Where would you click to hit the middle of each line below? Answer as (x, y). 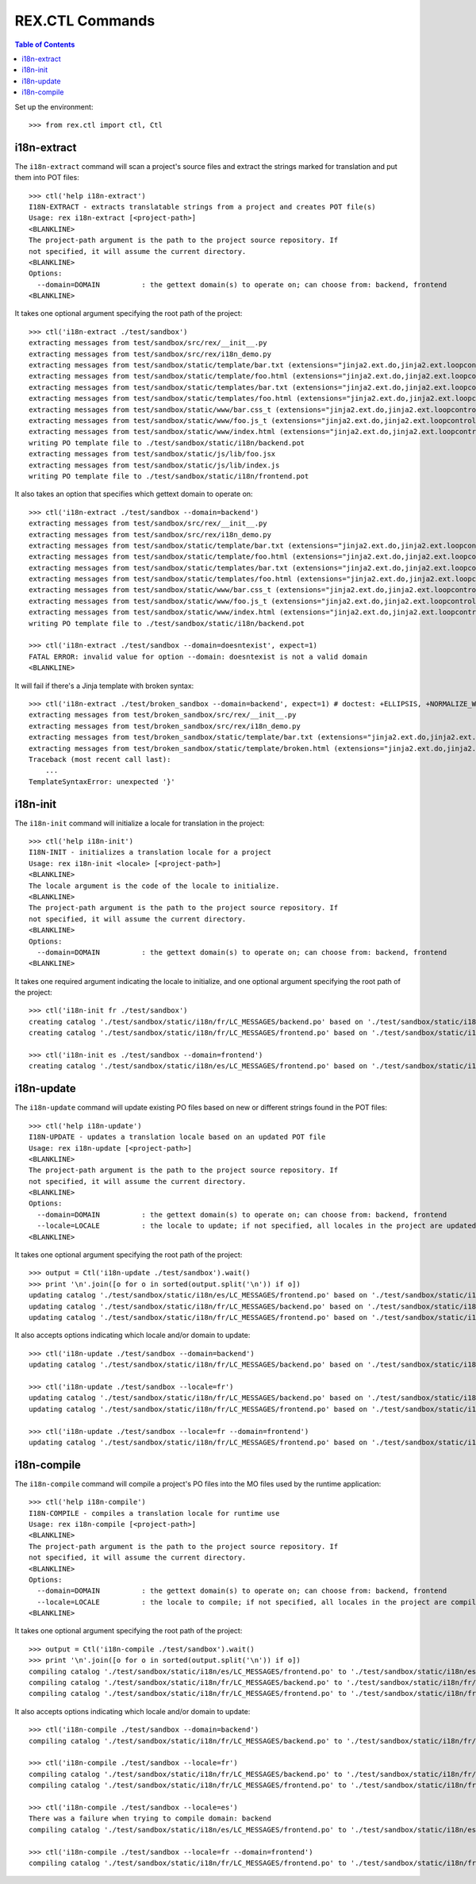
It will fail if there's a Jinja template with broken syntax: (104, 686)
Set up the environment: (54, 106)
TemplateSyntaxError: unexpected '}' (102, 781)
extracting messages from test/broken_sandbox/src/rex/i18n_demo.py (165, 726)
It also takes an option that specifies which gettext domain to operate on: (134, 494)
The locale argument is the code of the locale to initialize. (154, 886)
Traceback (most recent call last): (100, 759)
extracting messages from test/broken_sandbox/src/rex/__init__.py (163, 715)
